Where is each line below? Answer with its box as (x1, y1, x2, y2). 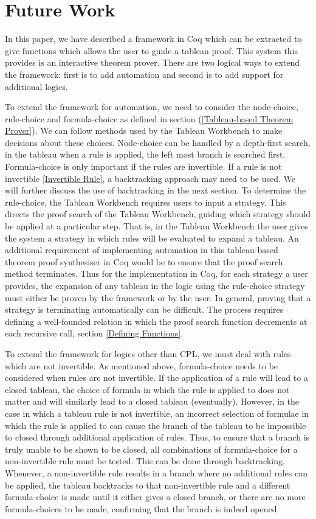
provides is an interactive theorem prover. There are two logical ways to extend (5, 56, 300, 69)
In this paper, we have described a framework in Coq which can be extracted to (5, 32, 302, 45)
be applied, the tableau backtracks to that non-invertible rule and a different (5, 478, 290, 491)
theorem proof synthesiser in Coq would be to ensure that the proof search (5, 255, 283, 268)
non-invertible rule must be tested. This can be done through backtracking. (5, 455, 285, 467)
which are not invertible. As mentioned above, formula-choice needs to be (5, 359, 278, 372)
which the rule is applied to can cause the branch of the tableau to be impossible (5, 419, 306, 431)
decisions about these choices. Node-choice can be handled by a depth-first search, (5, 136, 311, 148)
